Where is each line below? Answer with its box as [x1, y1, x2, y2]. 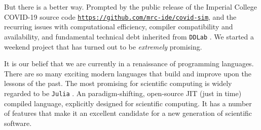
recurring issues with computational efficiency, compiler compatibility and [4, 21, 233, 32]
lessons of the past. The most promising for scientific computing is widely [4, 78, 232, 89]
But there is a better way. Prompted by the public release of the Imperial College [4, 2, 257, 12]
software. [4, 117, 32, 128]
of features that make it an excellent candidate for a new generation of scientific [4, 108, 252, 118]
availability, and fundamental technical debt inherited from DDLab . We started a [4, 31, 254, 41]
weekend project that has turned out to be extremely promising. [4, 41, 202, 52]
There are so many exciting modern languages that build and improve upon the [4, 68, 251, 78]
